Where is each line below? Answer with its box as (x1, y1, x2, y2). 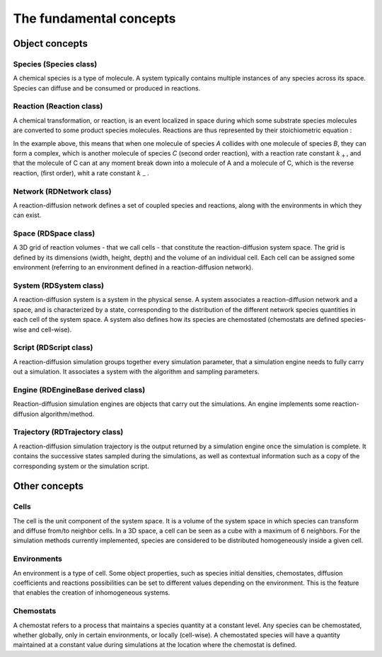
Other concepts (13, 480, 84, 492)
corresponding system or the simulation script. (13, 462, 150, 470)
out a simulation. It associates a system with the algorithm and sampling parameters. (13, 368, 260, 376)
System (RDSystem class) (13, 281, 104, 291)
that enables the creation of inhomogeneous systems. (13, 588, 170, 597)
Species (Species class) (13, 59, 98, 69)
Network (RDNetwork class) (13, 186, 112, 196)
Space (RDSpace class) (13, 228, 95, 238)
